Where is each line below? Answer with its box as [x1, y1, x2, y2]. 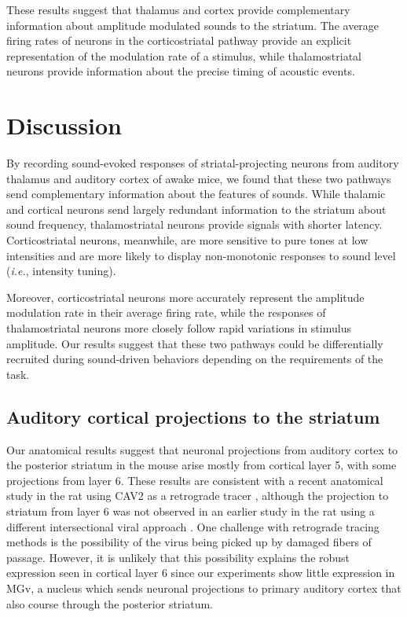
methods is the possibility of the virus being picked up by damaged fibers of [6, 534, 372, 550]
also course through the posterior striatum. [6, 595, 214, 611]
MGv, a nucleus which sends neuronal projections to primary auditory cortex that [6, 579, 401, 596]
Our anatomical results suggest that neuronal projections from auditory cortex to [6, 441, 398, 457]
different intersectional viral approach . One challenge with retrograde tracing [6, 518, 379, 534]
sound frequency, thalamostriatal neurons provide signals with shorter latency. [6, 216, 383, 233]
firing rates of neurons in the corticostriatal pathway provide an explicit [6, 32, 352, 49]
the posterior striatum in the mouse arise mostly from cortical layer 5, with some [6, 457, 397, 473]
